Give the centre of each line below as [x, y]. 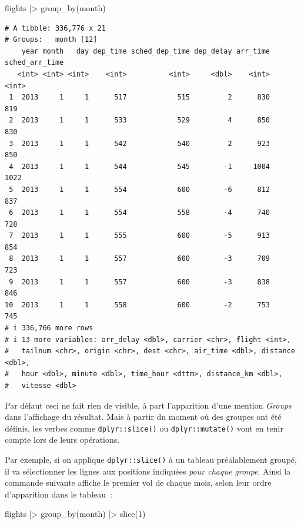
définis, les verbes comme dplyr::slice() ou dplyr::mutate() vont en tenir [144, 428]
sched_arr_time [34, 63]
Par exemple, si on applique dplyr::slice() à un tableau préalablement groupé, [151, 460]
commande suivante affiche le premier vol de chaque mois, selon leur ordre [138, 482]
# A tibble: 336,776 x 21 [55, 28]
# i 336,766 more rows [49, 328]
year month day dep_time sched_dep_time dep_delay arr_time [146, 51]
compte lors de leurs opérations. [62, 440]
